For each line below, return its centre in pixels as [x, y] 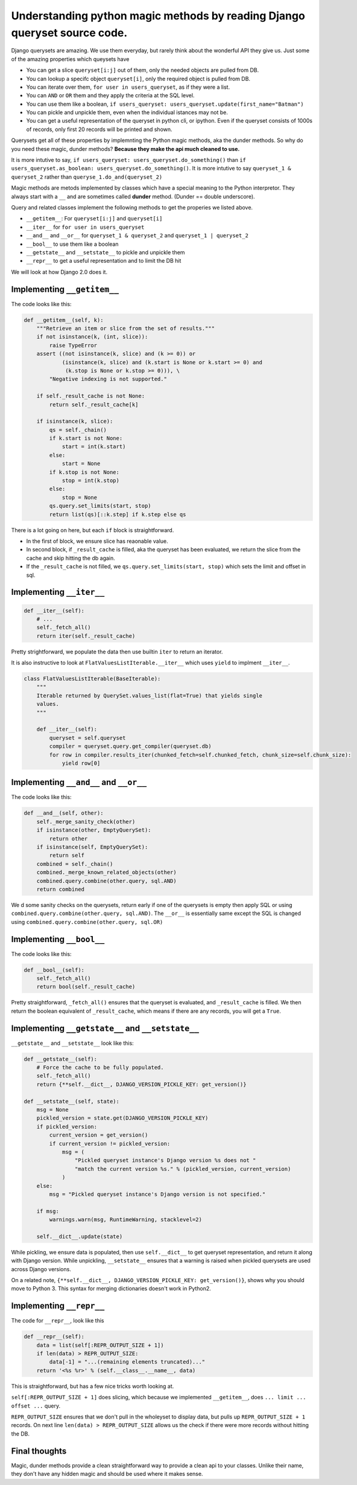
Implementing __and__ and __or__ [79, 782]
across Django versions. [41, 1269]
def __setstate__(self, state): [72, 1101]
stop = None [80, 497]
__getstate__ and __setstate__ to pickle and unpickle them [106, 252]
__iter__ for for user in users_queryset [85, 227]
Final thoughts [39, 1451]
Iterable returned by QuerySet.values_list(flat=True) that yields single [149, 695]
